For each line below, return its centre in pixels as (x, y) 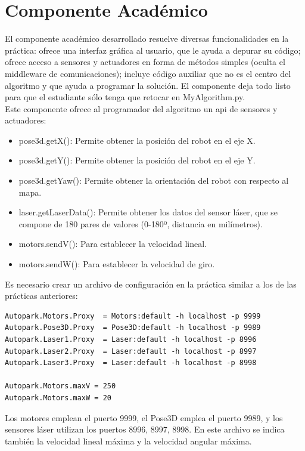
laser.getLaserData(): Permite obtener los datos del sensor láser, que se (148, 212)
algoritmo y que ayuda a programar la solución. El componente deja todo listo (148, 85)
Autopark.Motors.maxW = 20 (58, 398)
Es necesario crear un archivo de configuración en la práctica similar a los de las (151, 284)
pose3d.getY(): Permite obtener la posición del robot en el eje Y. (137, 160)
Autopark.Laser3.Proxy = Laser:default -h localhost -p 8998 (131, 363)
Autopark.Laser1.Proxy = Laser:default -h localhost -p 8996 (131, 339)
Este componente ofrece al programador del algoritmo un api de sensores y (141, 108)
